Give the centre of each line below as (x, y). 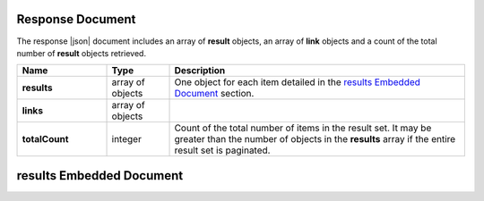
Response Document (76, 19)
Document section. (214, 94)
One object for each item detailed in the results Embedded (298, 82)
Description (200, 71)
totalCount (45, 139)
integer (127, 139)
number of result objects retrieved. (82, 53)
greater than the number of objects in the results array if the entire (315, 139)
